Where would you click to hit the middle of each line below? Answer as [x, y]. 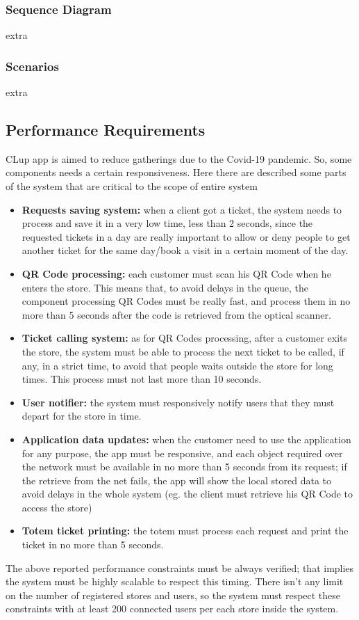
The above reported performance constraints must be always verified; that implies [180, 567]
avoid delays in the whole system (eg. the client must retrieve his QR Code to [187, 494]
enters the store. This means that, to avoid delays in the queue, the [165, 287]
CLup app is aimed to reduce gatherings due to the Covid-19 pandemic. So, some [179, 158]
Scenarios [32, 66]
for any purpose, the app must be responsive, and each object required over [182, 453]
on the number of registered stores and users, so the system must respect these [173, 595]
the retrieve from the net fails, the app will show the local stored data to [177, 480]
